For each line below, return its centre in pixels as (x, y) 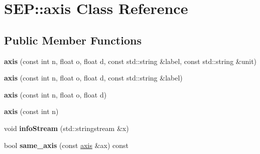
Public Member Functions (73, 40)
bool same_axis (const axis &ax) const (66, 145)
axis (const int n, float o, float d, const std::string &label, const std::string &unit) (131, 61)
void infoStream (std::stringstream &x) (67, 128)
